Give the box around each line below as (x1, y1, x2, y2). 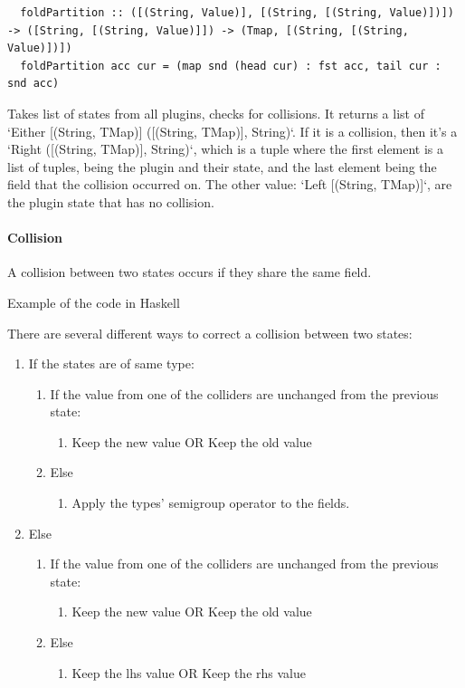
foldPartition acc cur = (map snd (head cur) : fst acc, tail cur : (20, 59, 441, 72)
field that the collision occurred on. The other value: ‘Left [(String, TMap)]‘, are (7, 175, 452, 194)
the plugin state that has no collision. (7, 192, 214, 211)
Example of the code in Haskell (7, 292, 180, 311)
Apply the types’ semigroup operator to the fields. (71, 493, 350, 512)
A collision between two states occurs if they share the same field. (7, 263, 372, 282)
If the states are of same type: (28, 354, 195, 373)
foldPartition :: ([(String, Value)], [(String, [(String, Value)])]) (20, 6, 454, 19)
